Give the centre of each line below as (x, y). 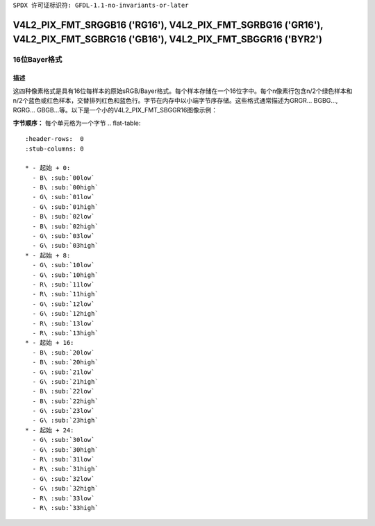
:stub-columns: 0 (55, 149)
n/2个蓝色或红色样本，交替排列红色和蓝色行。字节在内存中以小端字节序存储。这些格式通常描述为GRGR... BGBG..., (175, 100)
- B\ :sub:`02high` (65, 226)
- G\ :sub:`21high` (65, 381)
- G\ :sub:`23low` (64, 411)
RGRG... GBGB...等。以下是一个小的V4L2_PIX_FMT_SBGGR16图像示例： (115, 110)
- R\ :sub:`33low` (64, 498)
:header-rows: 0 (55, 139)
